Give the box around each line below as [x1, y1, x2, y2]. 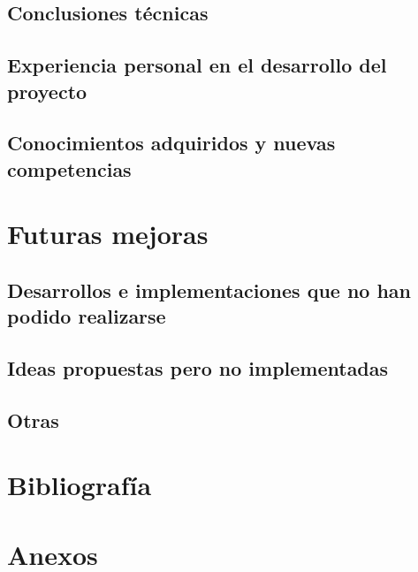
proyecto [7, 77, 87, 104]
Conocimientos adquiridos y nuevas [7, 129, 336, 156]
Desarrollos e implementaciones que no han [7, 276, 412, 303]
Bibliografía [7, 467, 152, 503]
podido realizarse [7, 302, 166, 330]
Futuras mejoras [7, 216, 209, 252]
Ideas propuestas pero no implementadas [7, 355, 389, 382]
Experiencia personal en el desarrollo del [7, 51, 387, 79]
